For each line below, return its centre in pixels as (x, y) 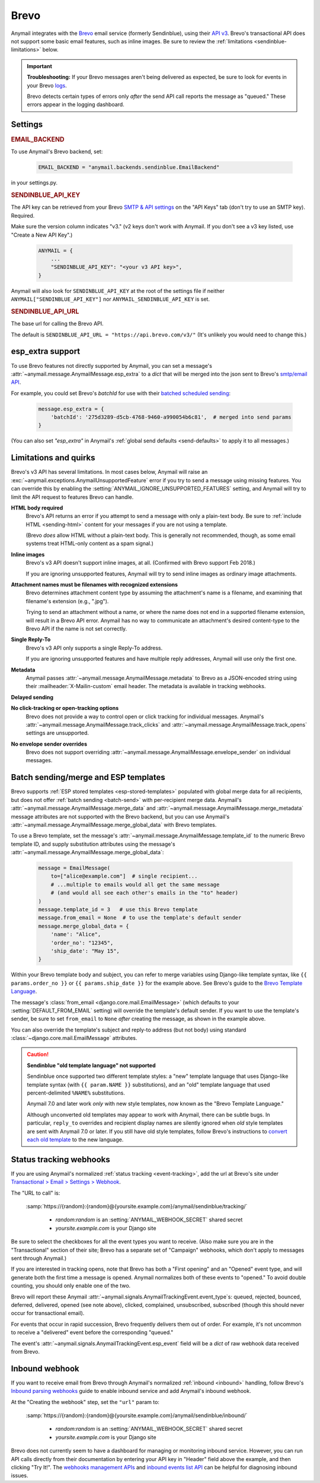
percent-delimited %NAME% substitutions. (76, 1093)
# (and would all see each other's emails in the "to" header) (145, 893)
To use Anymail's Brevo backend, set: (57, 152)
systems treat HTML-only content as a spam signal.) (90, 543)
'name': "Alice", (76, 935)
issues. (20, 1476)
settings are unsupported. (57, 733)
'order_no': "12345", (82, 943)
